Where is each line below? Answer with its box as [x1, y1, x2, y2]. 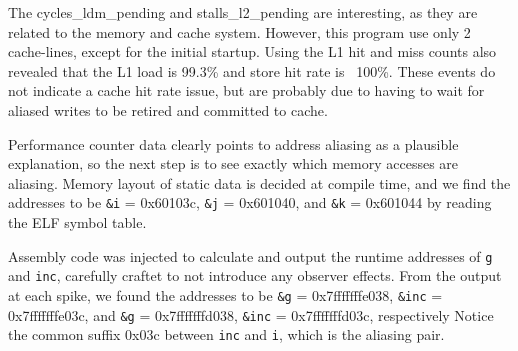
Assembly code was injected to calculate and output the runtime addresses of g [8, 245, 493, 266]
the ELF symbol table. [8, 212, 147, 232]
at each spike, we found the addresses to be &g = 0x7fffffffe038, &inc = [8, 284, 443, 305]
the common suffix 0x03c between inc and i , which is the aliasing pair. [8, 324, 445, 345]
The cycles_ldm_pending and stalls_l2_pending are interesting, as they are [8, 2, 478, 22]
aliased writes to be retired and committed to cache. [8, 99, 328, 120]
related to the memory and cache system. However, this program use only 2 [8, 21, 471, 42]
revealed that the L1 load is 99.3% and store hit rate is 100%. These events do [8, 60, 496, 81]
